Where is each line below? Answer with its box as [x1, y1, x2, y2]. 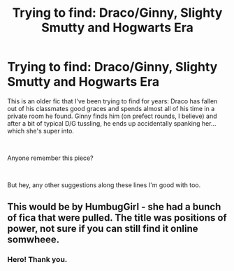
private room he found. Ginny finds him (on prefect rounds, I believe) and [7, 112, 217, 120]
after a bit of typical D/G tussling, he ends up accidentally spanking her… [7, 119, 217, 127]
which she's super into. [7, 126, 75, 135]
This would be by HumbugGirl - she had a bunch [7, 201, 221, 213]
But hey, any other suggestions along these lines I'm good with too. [7, 180, 201, 189]
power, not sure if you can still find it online [7, 223, 198, 235]
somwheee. [7, 234, 60, 246]
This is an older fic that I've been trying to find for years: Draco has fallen [7, 96, 218, 105]
